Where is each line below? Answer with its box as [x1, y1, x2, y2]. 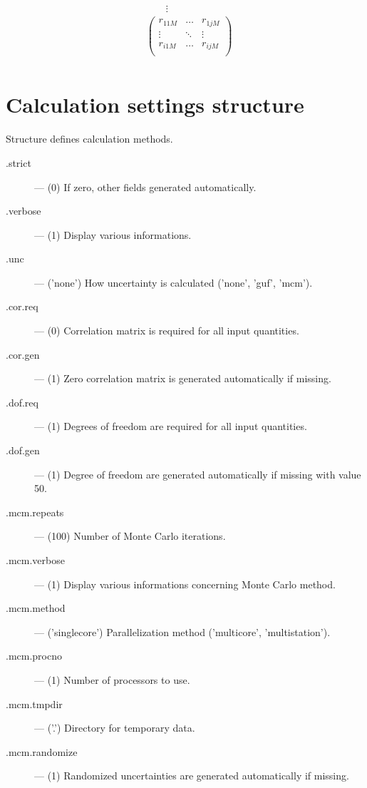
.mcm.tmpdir [6, 696, 63, 711]
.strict [6, 155, 31, 170]
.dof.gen [6, 443, 40, 458]
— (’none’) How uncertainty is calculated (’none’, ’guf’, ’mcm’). [34, 275, 313, 290]
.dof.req [6, 394, 38, 409]
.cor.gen [6, 347, 40, 362]
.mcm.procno [6, 648, 62, 663]
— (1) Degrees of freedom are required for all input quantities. [34, 419, 307, 434]
